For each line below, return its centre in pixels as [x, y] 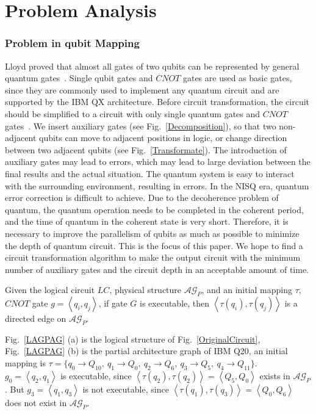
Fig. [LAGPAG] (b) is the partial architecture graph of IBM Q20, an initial [146, 351]
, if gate [113, 303]
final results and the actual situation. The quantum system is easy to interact [150, 173]
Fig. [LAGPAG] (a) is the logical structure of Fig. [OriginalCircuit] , [133, 339]
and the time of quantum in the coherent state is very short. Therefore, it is [147, 221]
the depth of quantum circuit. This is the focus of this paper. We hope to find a [154, 245]
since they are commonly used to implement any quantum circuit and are [142, 89]
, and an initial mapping [247, 290]
